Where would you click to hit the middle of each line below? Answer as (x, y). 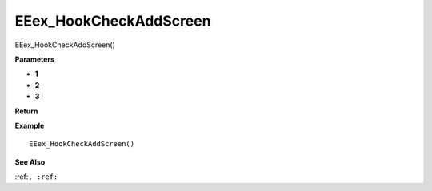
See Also (30, 162)
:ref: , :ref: (36, 177)
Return (26, 111)
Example (30, 125)
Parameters (35, 59)
